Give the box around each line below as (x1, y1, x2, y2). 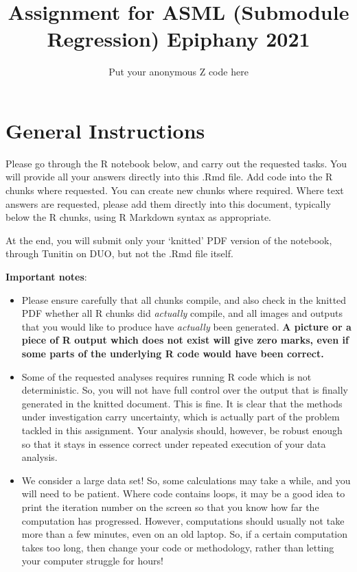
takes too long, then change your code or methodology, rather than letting (21, 540, 334, 554)
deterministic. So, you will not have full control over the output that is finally (21, 383, 348, 397)
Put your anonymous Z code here (108, 64, 249, 79)
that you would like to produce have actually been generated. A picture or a (21, 319, 352, 333)
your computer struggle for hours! (21, 553, 163, 568)
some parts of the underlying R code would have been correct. (21, 346, 324, 360)
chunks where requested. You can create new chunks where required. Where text (5, 183, 344, 198)
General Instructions (5, 116, 205, 144)
